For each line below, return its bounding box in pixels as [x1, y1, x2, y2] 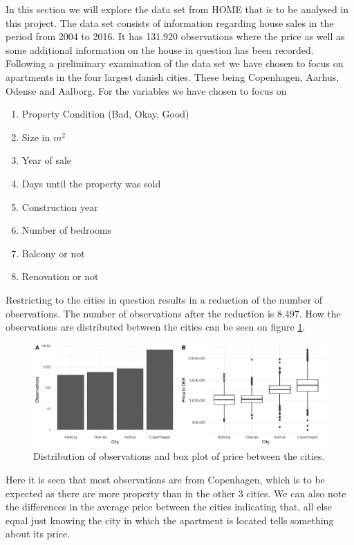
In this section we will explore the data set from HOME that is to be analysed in [6, 2, 349, 16]
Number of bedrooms [21, 223, 112, 237]
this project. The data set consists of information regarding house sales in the [6, 15, 334, 30]
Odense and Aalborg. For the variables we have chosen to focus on [6, 83, 287, 98]
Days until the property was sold [21, 176, 161, 190]
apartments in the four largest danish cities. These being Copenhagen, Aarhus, [6, 69, 339, 84]
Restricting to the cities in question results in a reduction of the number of [6, 292, 323, 306]
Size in [21, 129, 50, 144]
